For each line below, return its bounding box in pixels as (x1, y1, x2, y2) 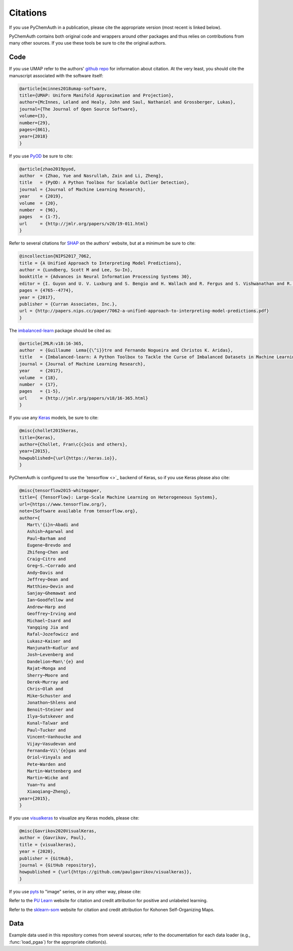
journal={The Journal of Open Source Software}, (19, 106, 138, 112)
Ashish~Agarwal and (27, 529, 74, 534)
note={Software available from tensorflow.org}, (19, 509, 138, 514)
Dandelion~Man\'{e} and (27, 659, 84, 664)
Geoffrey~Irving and (27, 611, 77, 617)
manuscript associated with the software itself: (9, 72, 104, 78)
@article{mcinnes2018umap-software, (19, 86, 107, 91)
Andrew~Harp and (27, 604, 66, 610)
